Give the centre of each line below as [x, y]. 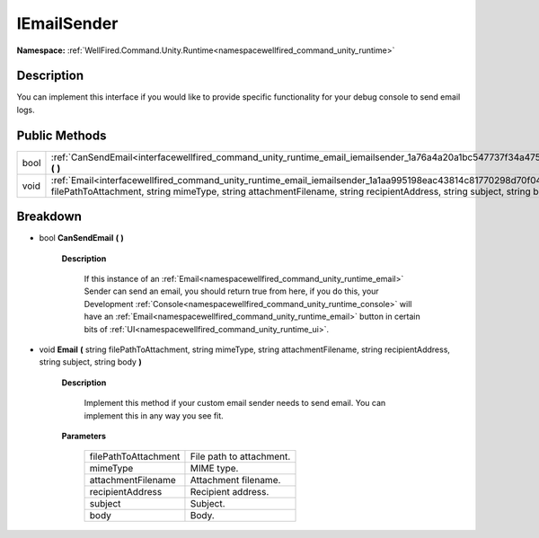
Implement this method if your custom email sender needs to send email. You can [235, 403]
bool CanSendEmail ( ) [82, 238]
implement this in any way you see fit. [154, 415]
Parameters [84, 436]
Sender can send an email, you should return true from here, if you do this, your [231, 291]
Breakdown [49, 217]
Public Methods [62, 135]
